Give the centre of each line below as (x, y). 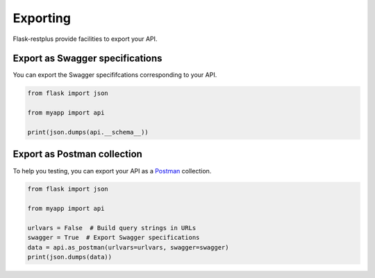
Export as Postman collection (77, 154)
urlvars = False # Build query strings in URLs (112, 228)
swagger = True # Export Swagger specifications (114, 238)
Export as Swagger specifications (87, 59)
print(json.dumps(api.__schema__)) (88, 132)
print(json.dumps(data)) (70, 257)
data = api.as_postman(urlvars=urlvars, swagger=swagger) (128, 247)
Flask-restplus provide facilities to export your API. (85, 39)
